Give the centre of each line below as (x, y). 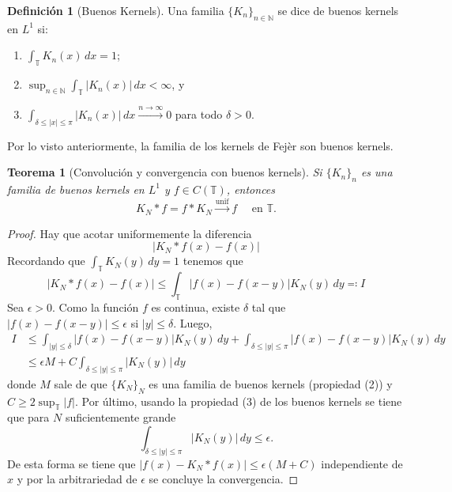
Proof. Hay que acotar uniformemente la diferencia (130, 233)
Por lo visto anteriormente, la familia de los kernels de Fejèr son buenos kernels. (200, 145)
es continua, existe (196, 307)
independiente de (362, 463)
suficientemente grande (121, 417)
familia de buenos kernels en (76, 189)
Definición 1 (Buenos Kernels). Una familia (116, 10)
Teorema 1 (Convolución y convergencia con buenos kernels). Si (165, 172)
